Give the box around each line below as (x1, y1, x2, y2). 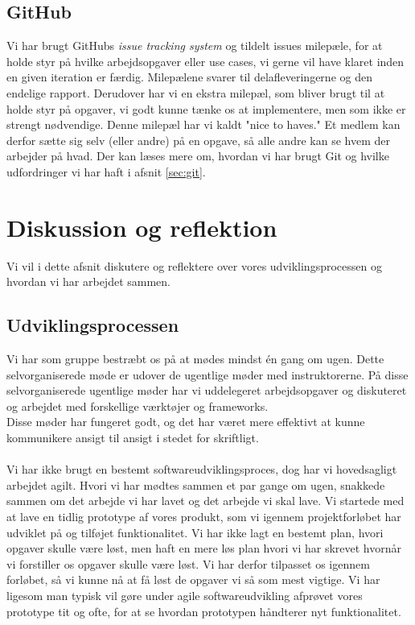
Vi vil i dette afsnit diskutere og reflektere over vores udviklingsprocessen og (6, 257, 382, 274)
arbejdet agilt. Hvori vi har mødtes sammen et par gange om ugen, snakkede (6, 476, 385, 493)
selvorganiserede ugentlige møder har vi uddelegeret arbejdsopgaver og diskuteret (6, 382, 407, 399)
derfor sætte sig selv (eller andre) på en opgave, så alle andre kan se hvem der (6, 131, 390, 148)
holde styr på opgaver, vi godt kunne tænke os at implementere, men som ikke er (6, 100, 406, 117)
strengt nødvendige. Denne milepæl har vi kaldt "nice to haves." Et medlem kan (6, 116, 401, 133)
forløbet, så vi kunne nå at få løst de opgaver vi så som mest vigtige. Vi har (6, 571, 380, 588)
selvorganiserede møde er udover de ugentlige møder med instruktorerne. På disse (6, 366, 409, 383)
